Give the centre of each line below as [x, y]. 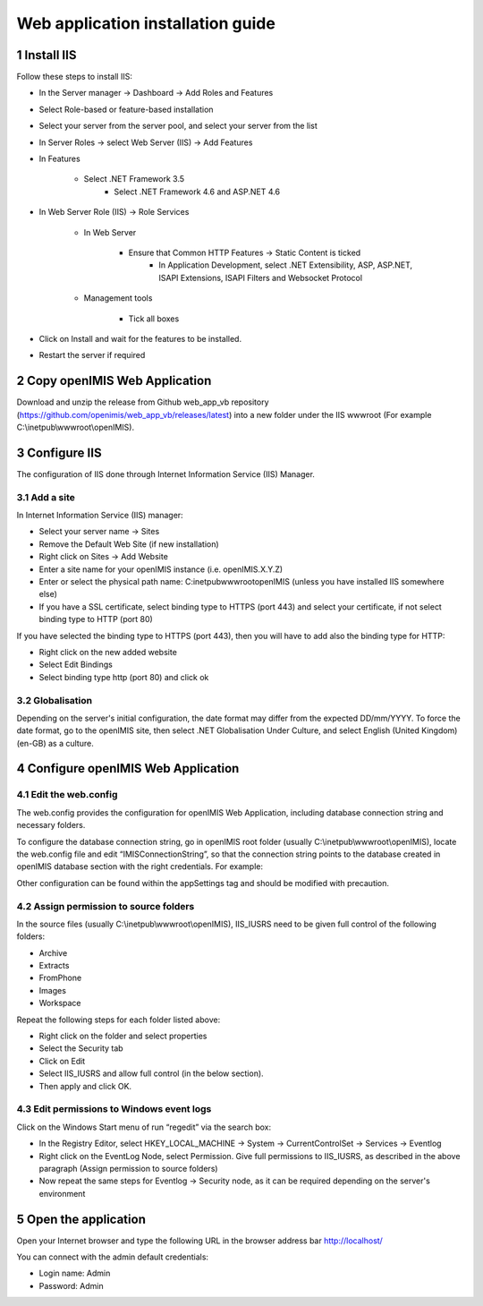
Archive [53, 952]
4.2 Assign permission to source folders [106, 906]
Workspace [60, 1003]
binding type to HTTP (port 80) [96, 619]
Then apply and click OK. [85, 1086]
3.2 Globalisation [55, 700]
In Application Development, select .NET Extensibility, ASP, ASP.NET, [286, 265]
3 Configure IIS [59, 452]
